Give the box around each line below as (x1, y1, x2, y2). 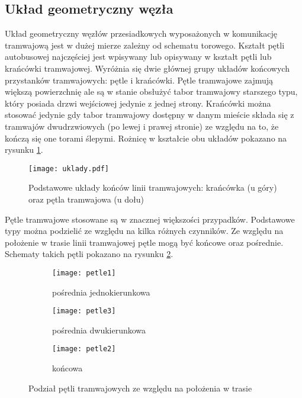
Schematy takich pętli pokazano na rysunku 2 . (5, 248, 174, 260)
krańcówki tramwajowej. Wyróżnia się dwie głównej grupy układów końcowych (5, 62, 290, 74)
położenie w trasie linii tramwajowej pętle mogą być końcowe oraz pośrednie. (5, 236, 284, 248)
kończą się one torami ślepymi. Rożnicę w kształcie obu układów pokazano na (5, 131, 287, 144)
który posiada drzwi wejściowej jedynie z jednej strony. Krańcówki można (5, 97, 271, 109)
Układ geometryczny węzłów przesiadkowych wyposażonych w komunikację (5, 27, 277, 40)
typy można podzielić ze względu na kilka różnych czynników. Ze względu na (5, 224, 284, 237)
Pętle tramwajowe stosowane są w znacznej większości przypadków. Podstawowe (5, 213, 295, 225)
